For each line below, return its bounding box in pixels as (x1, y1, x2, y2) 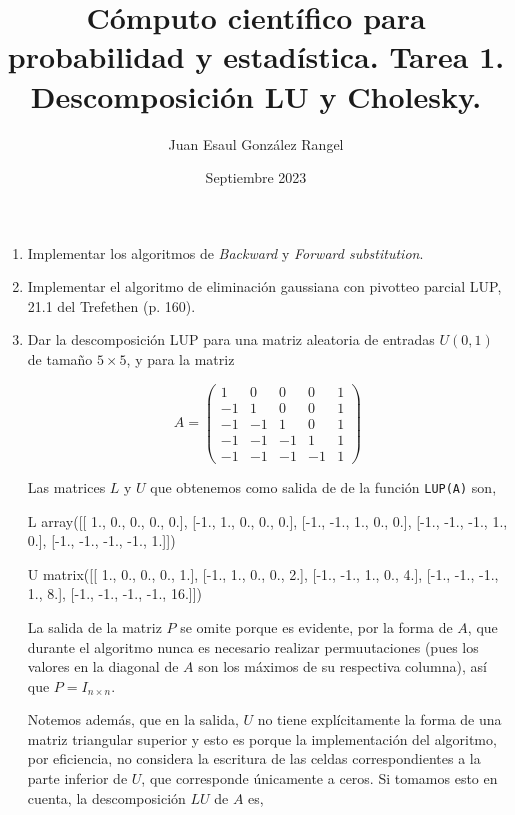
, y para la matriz (126, 349, 235, 370)
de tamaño (27, 349, 93, 370)
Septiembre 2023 (205, 167, 307, 188)
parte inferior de (27, 768, 128, 789)
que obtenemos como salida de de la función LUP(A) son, (150, 476, 497, 497)
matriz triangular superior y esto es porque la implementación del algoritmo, (27, 728, 497, 749)
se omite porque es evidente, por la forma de (180, 616, 453, 637)
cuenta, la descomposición (27, 787, 186, 808)
